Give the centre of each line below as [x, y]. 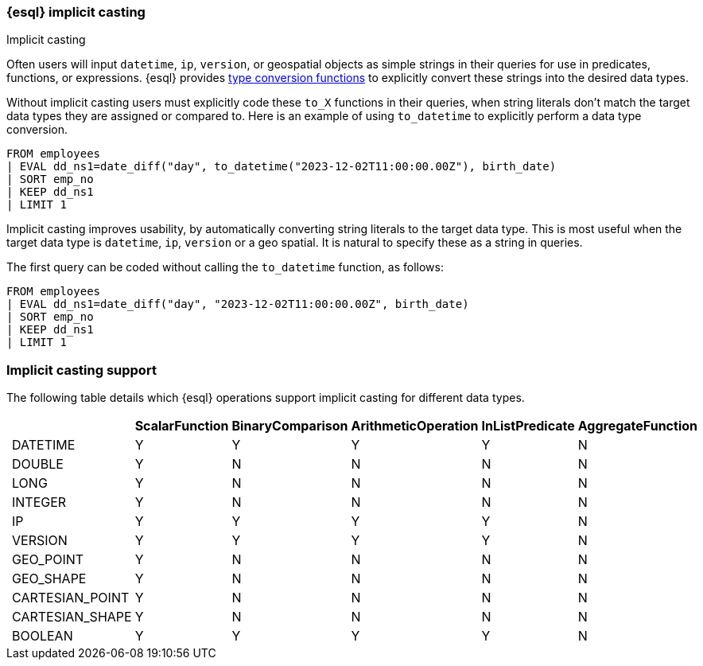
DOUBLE [38, 464]
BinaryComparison [290, 426]
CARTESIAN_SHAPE [72, 617]
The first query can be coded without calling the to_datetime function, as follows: [225, 267]
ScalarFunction [182, 426]
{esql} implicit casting [76, 12]
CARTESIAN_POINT [71, 598]
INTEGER [39, 502]
